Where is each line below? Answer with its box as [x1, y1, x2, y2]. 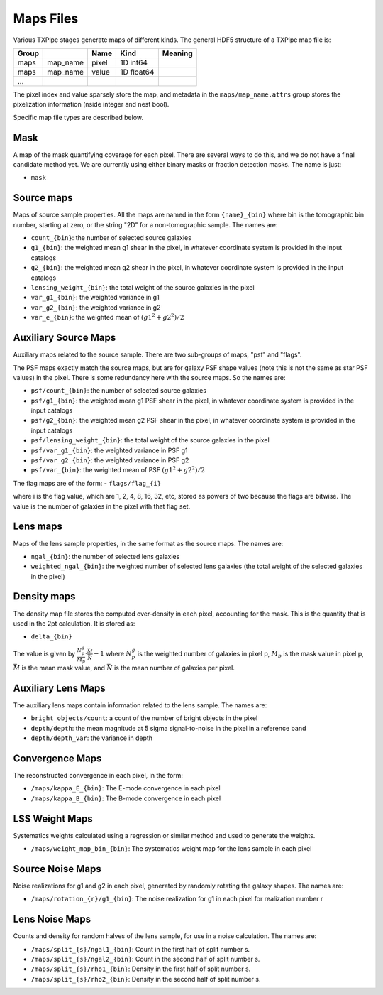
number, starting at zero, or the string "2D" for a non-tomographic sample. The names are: [13, 220, 278, 229]
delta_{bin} [30, 633, 72, 641]
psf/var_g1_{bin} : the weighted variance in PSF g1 [30, 446, 188, 455]
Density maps [13, 590, 76, 603]
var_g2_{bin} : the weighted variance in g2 [30, 303, 161, 312]
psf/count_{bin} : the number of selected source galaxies [30, 386, 207, 395]
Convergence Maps [13, 752, 102, 764]
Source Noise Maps [13, 863, 102, 875]
